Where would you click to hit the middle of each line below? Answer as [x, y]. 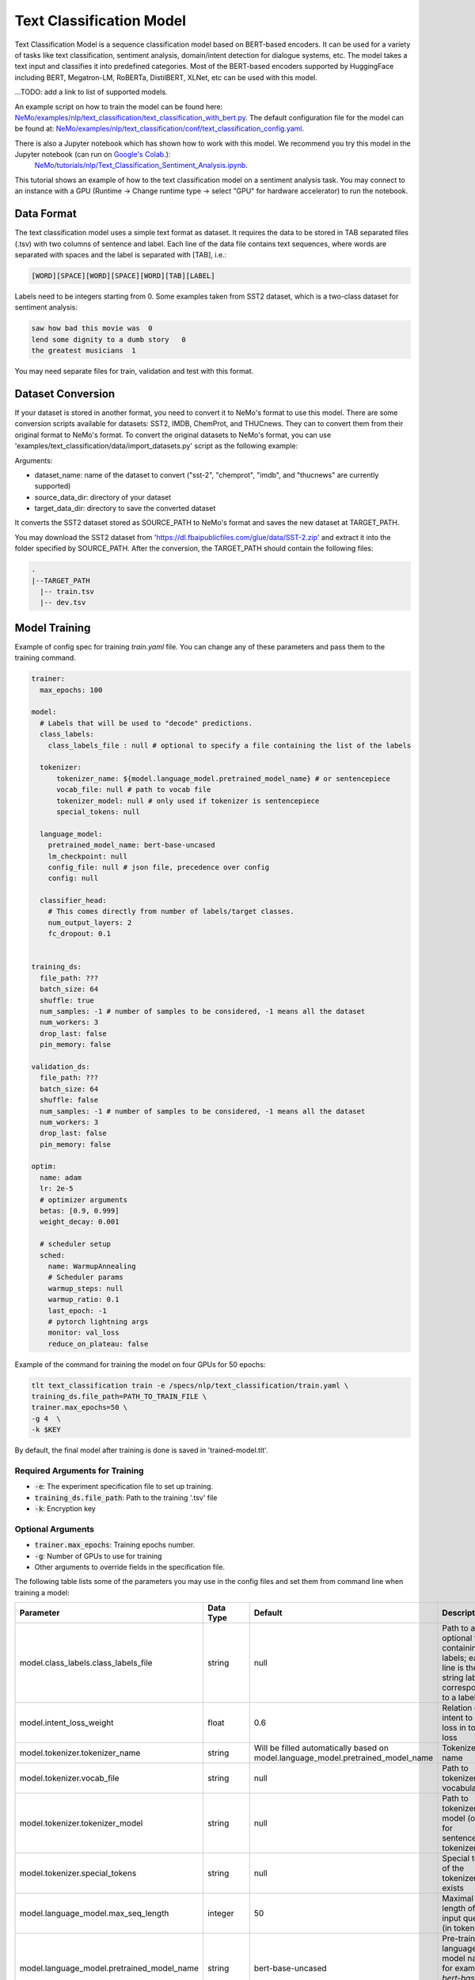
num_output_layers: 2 [90, 922]
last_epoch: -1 [77, 1310]
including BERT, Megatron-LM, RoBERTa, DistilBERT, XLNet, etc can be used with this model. [166, 77]
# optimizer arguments [84, 1199]
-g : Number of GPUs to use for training [98, 1555]
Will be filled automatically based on [321, 1748]
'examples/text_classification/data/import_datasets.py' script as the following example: [156, 446]
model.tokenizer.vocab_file [69, 1778]
